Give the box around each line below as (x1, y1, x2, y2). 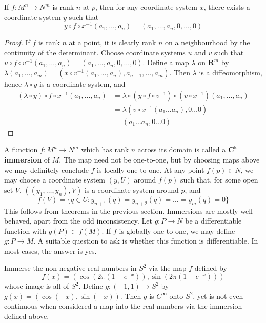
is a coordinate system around (84, 184, 179, 195)
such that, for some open (180, 174, 258, 185)
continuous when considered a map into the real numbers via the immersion (4, 300, 242, 311)
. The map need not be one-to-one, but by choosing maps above (59, 154, 260, 165)
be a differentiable (185, 215, 242, 226)
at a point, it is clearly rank (69, 37, 156, 48)
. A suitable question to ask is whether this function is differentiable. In (33, 235, 258, 246)
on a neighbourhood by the (165, 37, 250, 48)
